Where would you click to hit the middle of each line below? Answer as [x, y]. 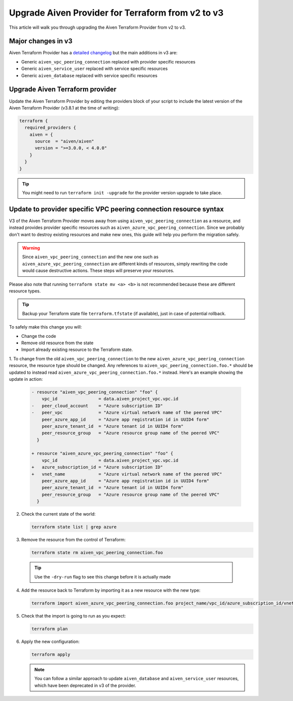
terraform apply [51, 654]
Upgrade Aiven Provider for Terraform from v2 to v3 [116, 13]
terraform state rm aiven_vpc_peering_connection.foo [97, 553]
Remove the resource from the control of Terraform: [73, 540]
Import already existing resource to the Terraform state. [77, 350]
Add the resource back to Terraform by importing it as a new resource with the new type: [111, 590]
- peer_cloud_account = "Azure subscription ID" [97, 406]
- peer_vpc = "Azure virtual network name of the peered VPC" [127, 413]
